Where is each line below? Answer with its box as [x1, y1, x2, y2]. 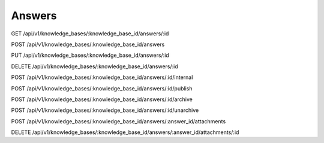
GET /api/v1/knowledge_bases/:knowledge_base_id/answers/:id [11, 30, 169, 37]
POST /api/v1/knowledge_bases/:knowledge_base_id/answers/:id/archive [11, 96, 193, 103]
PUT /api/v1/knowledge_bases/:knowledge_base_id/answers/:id [11, 51, 169, 59]
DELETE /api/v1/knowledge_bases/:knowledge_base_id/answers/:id [11, 63, 178, 70]
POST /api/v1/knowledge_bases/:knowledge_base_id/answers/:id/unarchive [11, 107, 199, 114]
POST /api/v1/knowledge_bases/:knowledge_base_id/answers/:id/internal [11, 74, 193, 81]
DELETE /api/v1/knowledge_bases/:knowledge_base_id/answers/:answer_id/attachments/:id [11, 129, 239, 136]
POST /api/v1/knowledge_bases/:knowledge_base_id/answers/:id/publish [11, 84, 193, 92]
